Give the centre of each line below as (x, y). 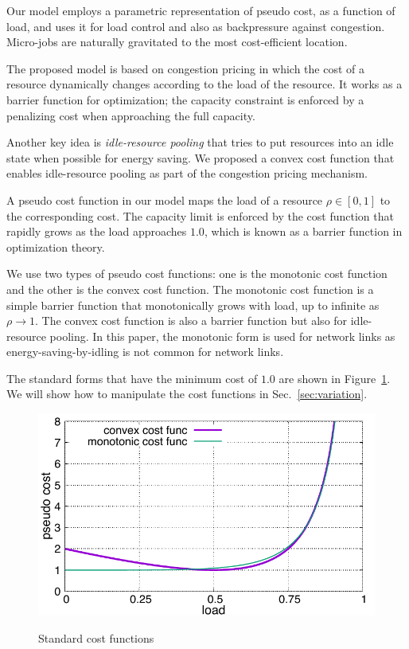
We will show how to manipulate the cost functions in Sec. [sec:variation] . (187, 394)
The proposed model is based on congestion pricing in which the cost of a (186, 68)
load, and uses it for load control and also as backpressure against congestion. (196, 26)
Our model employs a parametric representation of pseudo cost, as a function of (201, 10)
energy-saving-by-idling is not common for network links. (145, 352)
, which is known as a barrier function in (303, 231)
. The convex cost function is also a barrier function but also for (191, 321)
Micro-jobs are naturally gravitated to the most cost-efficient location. (177, 42)
